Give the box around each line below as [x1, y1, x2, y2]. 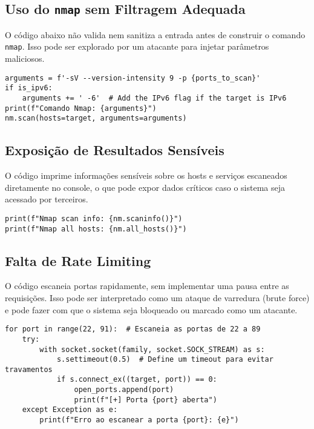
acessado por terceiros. [5, 193, 88, 205]
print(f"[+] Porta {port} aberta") [74, 395, 217, 404]
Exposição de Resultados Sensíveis [5, 141, 224, 159]
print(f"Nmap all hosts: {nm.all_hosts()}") [5, 224, 187, 233]
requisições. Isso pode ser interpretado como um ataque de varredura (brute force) [5, 291, 310, 304]
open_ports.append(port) [74, 385, 174, 394]
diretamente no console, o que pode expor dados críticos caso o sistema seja [5, 181, 285, 193]
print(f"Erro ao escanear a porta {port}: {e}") [39, 416, 239, 425]
